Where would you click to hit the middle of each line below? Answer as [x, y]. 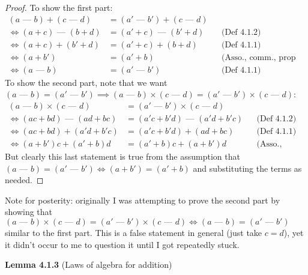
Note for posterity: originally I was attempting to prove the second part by [143, 200]
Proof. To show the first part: [59, 7]
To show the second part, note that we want [86, 82]
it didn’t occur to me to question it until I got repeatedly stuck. [122, 244]
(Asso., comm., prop [258, 57]
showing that [29, 212]
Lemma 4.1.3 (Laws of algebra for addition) [89, 264]
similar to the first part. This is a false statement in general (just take [134, 233]
